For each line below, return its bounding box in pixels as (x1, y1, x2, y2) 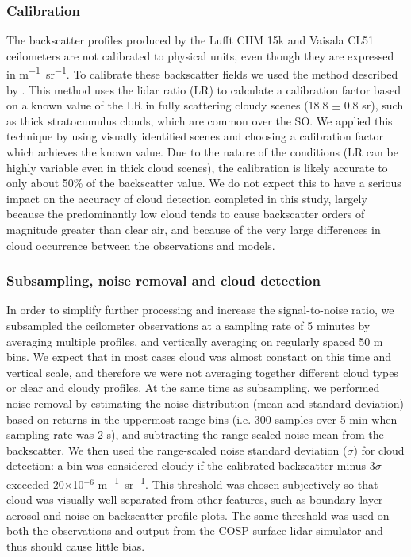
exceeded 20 (6, 475, 64, 492)
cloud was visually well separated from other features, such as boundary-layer (6, 491, 383, 508)
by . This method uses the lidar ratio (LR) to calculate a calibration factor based (6, 81, 401, 98)
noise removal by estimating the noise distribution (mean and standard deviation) (6, 394, 405, 411)
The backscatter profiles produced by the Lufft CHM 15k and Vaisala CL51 (6, 32, 375, 48)
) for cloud (353, 441, 405, 458)
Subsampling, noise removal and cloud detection (6, 271, 321, 290)
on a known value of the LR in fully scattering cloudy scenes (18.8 (6, 97, 328, 113)
